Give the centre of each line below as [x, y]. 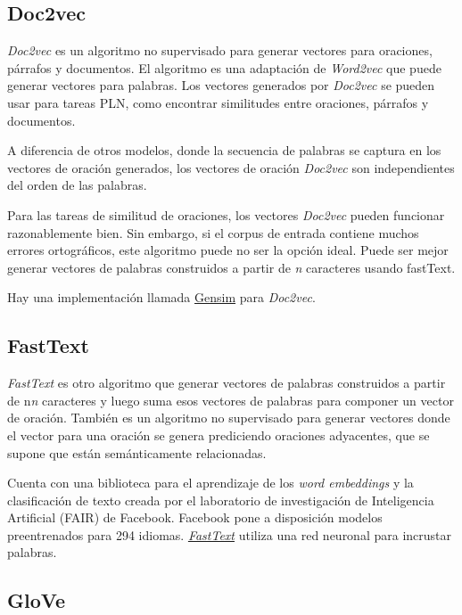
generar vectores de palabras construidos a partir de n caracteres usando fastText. [231, 267]
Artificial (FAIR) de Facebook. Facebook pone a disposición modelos [195, 517]
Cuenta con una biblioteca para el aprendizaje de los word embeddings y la [210, 483]
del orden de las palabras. [77, 185]
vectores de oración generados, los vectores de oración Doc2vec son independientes [231, 167]
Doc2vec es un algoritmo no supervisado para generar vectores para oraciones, [220, 50]
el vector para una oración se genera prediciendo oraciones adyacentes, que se [219, 435]
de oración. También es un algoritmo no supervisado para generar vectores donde [229, 418]
